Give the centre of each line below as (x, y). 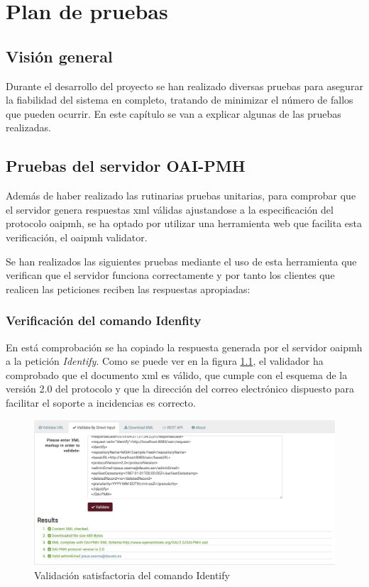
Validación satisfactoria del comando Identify (132, 575)
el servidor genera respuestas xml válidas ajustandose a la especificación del (170, 209)
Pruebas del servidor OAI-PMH (126, 166)
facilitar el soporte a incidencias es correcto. (101, 402)
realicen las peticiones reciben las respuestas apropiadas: (128, 289)
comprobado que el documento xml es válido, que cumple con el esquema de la (177, 374)
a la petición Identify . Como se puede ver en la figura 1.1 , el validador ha (165, 361)
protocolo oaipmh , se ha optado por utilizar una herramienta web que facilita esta (184, 223)
